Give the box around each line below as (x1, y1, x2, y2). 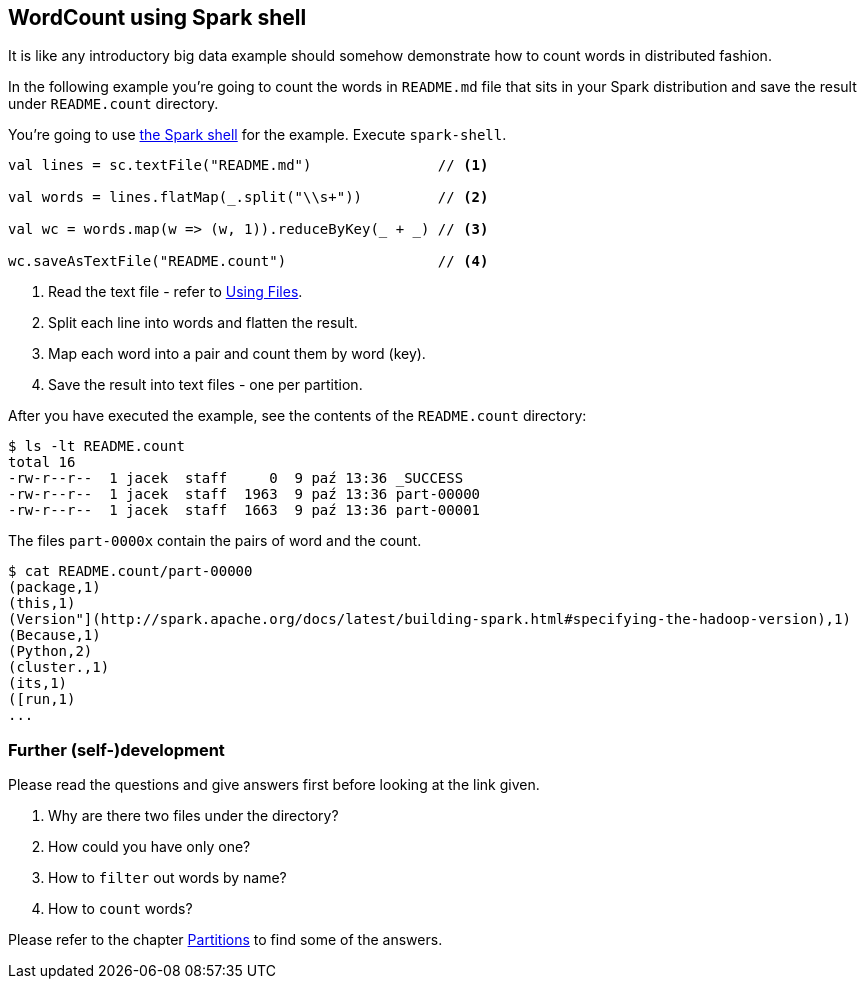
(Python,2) (8, 643, 93, 660)
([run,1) (8, 691, 76, 708)
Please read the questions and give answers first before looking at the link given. (8, 776, 540, 794)
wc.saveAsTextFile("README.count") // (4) (8, 253, 489, 270)
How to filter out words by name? (48, 869, 287, 887)
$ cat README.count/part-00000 (8, 563, 253, 580)
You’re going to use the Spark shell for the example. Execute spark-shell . (8, 126, 507, 144)
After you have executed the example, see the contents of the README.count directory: (8, 407, 587, 425)
